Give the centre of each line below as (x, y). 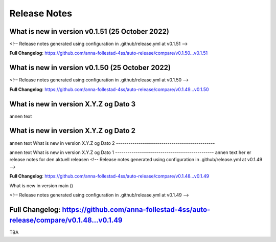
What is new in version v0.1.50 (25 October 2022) (90, 68)
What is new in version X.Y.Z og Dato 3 (73, 104)
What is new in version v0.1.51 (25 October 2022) (89, 31)
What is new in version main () (41, 185)
